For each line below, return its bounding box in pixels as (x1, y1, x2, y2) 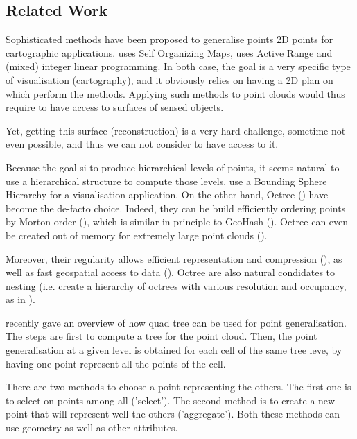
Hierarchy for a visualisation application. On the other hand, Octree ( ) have (6, 187, 329, 202)
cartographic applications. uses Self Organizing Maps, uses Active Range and (6, 45, 333, 60)
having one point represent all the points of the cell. (6, 356, 226, 370)
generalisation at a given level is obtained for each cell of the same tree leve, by (6, 343, 342, 357)
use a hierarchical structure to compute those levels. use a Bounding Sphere (6, 173, 327, 188)
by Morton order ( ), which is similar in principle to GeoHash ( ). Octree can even (6, 214, 349, 229)
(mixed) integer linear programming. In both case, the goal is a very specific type (6, 59, 351, 74)
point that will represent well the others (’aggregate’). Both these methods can (6, 406, 340, 421)
